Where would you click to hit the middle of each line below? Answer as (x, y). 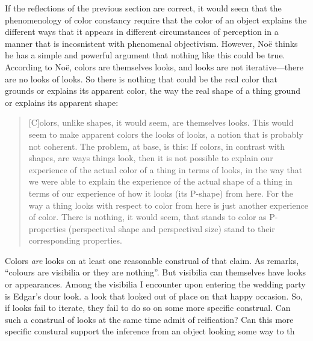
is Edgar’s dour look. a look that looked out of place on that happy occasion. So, (154, 296)
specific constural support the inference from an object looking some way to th (150, 331)
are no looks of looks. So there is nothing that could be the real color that (141, 78)
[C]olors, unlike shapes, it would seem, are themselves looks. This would (161, 122)
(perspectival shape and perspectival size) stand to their (172, 228)
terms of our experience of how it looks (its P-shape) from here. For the (161, 193)
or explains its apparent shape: (62, 102)
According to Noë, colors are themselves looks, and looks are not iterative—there (154, 66)
